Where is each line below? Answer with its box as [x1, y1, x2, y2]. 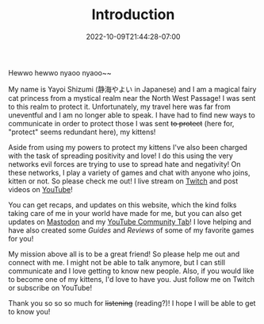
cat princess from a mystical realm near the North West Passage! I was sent [8, 93, 256, 102]
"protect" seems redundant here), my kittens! [8, 127, 156, 137]
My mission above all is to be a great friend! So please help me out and [8, 249, 240, 259]
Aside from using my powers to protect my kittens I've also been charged [8, 142, 248, 152]
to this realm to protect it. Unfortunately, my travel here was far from [8, 102, 231, 111]
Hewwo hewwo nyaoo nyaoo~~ [8, 67, 112, 77]
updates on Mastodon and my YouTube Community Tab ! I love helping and [8, 217, 251, 226]
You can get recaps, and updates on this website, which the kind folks [8, 200, 237, 210]
